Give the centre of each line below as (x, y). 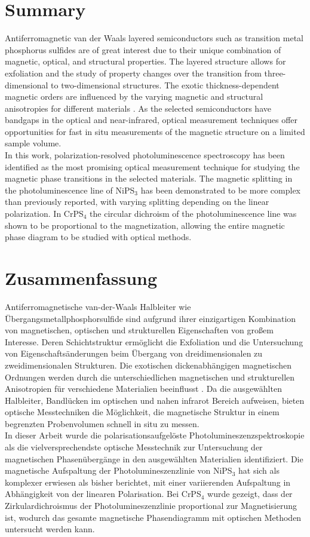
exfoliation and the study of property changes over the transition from (133, 73)
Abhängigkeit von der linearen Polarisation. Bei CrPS (103, 494)
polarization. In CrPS (44, 214)
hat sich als (259, 470)
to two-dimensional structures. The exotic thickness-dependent (165, 85)
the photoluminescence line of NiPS (70, 190)
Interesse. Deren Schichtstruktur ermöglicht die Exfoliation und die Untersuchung (154, 341)
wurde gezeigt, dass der (250, 494)
